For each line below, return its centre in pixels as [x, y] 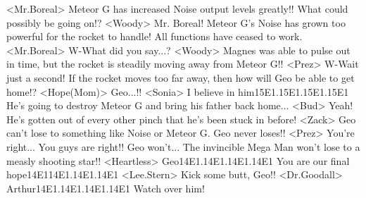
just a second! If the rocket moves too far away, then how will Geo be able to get [181, 77]
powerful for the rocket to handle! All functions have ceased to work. [154, 36]
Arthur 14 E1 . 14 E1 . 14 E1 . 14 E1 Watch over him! [106, 188]
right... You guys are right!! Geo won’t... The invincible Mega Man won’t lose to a [183, 146]
